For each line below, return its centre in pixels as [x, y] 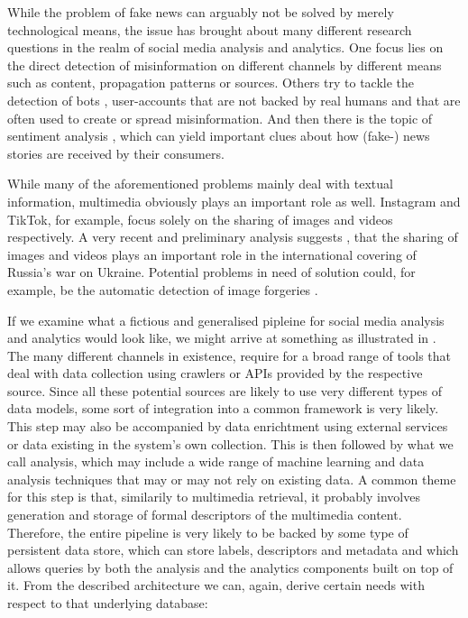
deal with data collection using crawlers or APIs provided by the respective [215, 373]
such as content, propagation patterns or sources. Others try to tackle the [211, 83]
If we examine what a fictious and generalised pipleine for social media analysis [226, 320]
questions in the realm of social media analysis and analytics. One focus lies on [225, 47]
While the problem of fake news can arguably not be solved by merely [201, 12]
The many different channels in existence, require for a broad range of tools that [229, 355]
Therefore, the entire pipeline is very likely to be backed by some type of [208, 532]
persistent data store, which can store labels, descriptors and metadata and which [233, 550]
